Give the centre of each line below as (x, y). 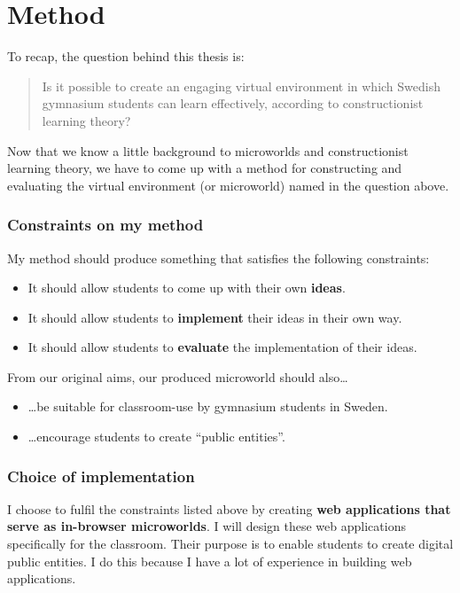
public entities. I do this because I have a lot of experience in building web (210, 561)
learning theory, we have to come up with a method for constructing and (205, 168)
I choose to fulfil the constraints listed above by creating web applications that (229, 508)
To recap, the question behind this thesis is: (126, 56)
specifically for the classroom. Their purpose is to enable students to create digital (230, 544)
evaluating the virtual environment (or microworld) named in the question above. (228, 185)
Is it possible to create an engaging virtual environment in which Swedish (241, 86)
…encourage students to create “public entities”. (156, 437)
